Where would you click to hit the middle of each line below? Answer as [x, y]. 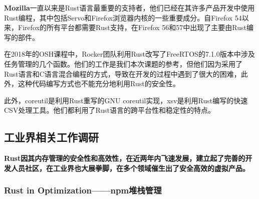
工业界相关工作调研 [51, 137]
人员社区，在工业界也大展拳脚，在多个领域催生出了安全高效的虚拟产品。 [130, 168]
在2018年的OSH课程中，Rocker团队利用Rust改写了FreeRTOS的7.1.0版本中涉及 [129, 54]
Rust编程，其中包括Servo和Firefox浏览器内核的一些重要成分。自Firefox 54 [123, 17]
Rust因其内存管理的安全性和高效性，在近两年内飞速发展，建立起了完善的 [125, 158]
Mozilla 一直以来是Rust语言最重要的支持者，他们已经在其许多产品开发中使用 [129, 8]
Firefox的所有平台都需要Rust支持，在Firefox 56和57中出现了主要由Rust [132, 27]
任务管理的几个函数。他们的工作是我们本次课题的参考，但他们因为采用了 [123, 63]
